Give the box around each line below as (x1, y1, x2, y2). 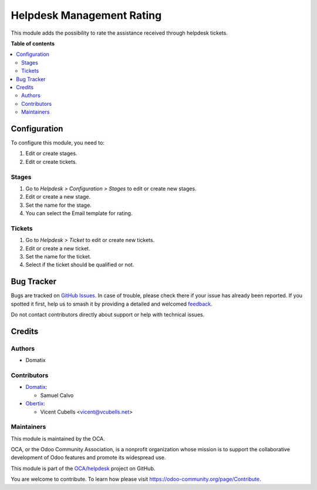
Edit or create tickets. (25, 158, 77, 165)
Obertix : (25, 400, 45, 407)
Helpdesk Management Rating (11, 9, 162, 22)
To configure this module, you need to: (11, 139, 105, 146)
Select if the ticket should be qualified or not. (25, 261, 134, 269)
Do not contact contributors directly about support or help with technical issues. (11, 311, 205, 318)
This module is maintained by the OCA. (11, 435, 105, 442)
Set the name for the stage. (25, 202, 92, 209)
